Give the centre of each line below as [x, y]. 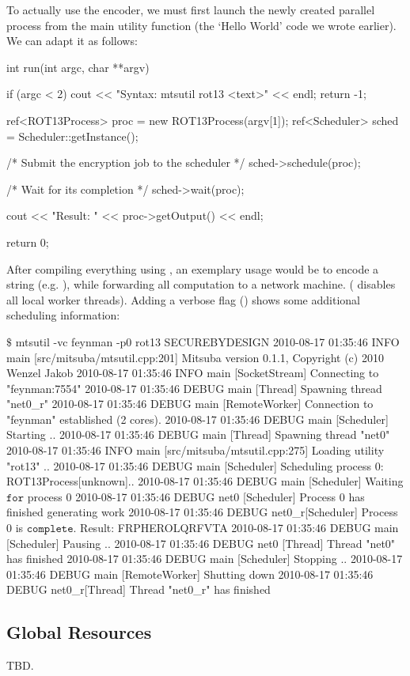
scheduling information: [63, 315]
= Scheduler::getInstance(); [72, 136]
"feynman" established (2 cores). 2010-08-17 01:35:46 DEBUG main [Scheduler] [197, 419]
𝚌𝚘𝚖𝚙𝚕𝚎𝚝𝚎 [50, 529]
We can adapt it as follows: [72, 41]
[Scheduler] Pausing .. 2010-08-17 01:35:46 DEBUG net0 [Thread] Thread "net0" [201, 543]
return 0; [28, 242]
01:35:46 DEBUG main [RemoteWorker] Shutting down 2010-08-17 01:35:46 [190, 574]
